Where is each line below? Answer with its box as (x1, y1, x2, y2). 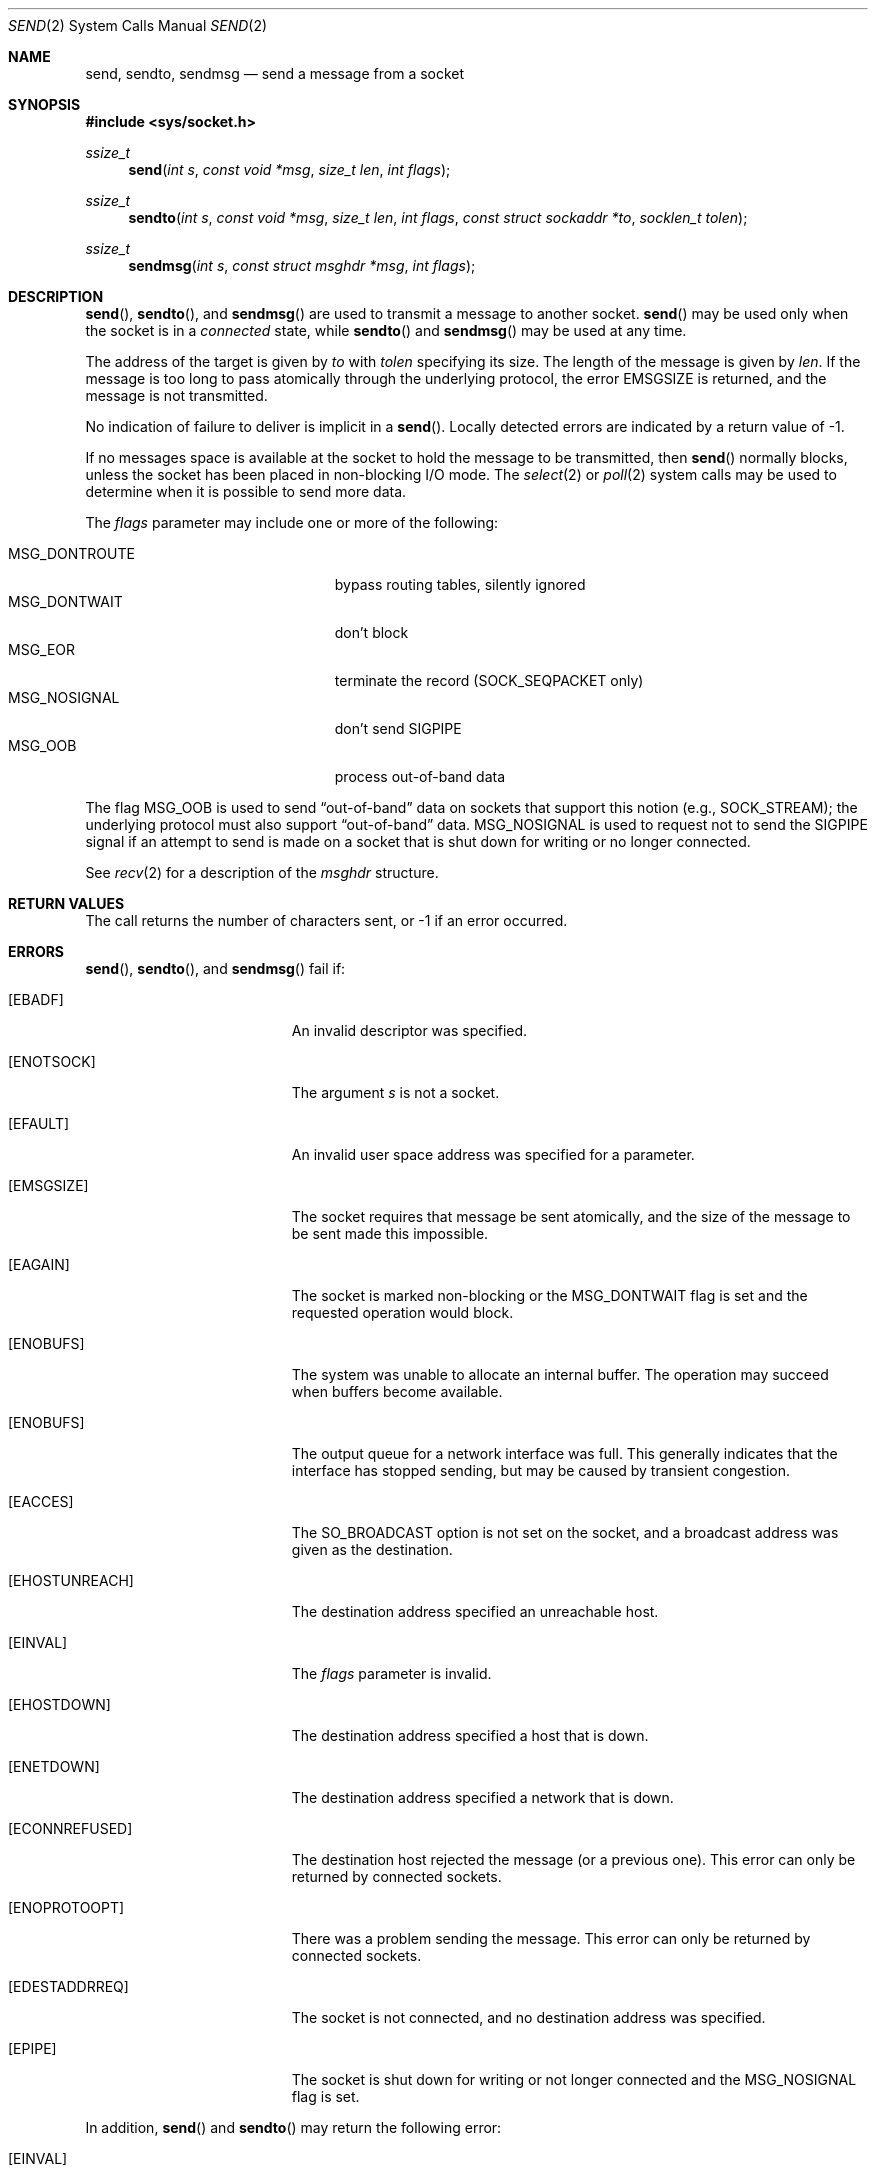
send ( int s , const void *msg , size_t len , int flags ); (128, 161, 451, 178)
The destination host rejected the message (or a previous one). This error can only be (291, 1851, 856, 1868)
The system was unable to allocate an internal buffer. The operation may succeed (291, 1366, 829, 1383)
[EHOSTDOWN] (8, 1696, 111, 1713)
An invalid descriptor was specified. (291, 1022, 528, 1039)
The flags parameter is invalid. (291, 1665, 492, 1682)
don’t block (334, 624, 409, 641)
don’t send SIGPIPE (334, 720, 462, 737)
